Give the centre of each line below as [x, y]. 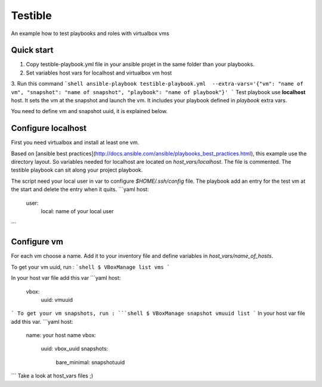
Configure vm [37, 242]
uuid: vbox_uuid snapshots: [75, 349]
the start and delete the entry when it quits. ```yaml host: [80, 189]
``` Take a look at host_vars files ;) [52, 376]
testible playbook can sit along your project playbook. [77, 170]
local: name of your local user [77, 211]
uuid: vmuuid [57, 299]
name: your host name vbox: [61, 335]
